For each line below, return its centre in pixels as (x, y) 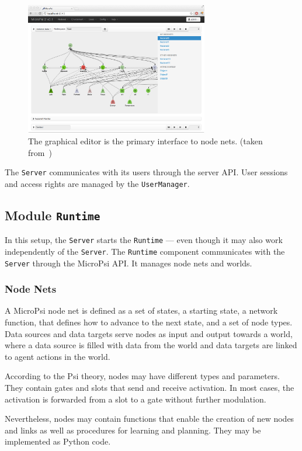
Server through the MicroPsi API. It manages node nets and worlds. (129, 263)
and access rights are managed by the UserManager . (97, 183)
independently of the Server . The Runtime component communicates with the (145, 251)
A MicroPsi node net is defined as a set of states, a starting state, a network (141, 311)
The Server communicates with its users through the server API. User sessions (146, 172)
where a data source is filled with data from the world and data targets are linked (151, 345)
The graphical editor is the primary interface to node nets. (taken (145, 140)
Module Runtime (53, 215)
